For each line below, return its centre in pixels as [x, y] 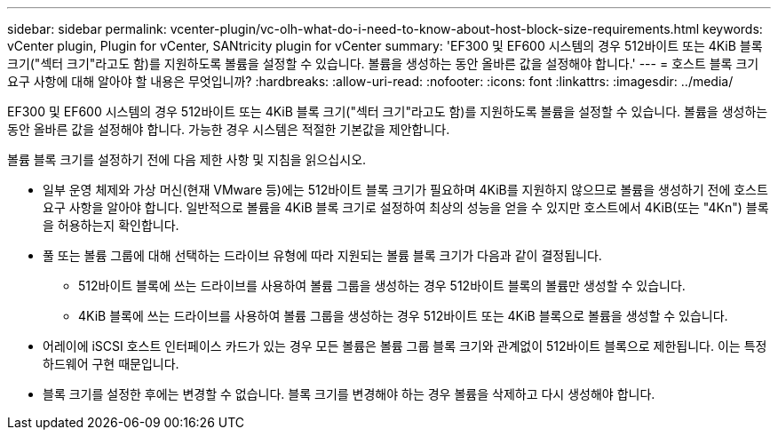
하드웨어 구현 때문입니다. [111, 364]
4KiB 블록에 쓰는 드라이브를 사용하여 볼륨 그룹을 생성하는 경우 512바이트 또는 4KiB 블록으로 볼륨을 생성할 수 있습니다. [403, 316]
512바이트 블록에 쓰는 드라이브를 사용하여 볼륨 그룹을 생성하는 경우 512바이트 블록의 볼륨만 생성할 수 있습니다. [382, 286]
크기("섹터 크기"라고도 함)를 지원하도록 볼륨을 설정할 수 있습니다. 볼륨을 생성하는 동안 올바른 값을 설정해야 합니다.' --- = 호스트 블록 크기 [383, 64]
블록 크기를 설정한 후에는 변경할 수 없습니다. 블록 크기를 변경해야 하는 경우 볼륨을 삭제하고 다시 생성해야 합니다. [349, 394]
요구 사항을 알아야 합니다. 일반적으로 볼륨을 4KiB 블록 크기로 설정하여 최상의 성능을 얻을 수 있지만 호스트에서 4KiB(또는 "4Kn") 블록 [406, 207]
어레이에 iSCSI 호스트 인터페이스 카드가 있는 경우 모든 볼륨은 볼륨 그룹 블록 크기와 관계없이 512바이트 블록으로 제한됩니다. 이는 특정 [405, 346]
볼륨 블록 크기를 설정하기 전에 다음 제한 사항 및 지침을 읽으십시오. [187, 159]
